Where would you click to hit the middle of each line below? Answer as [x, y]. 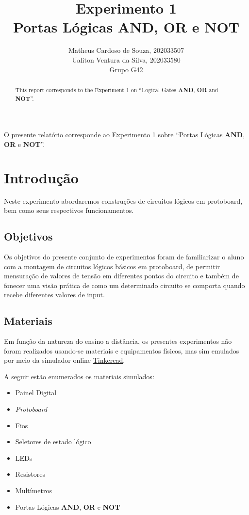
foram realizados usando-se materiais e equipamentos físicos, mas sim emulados [122, 350]
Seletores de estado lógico [53, 442]
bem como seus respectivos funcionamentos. [69, 210]
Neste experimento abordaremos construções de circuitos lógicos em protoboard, [123, 201]
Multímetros [33, 491]
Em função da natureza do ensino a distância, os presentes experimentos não [118, 341]
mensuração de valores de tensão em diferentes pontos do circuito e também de [121, 276]
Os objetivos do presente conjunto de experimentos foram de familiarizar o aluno [124, 256]
